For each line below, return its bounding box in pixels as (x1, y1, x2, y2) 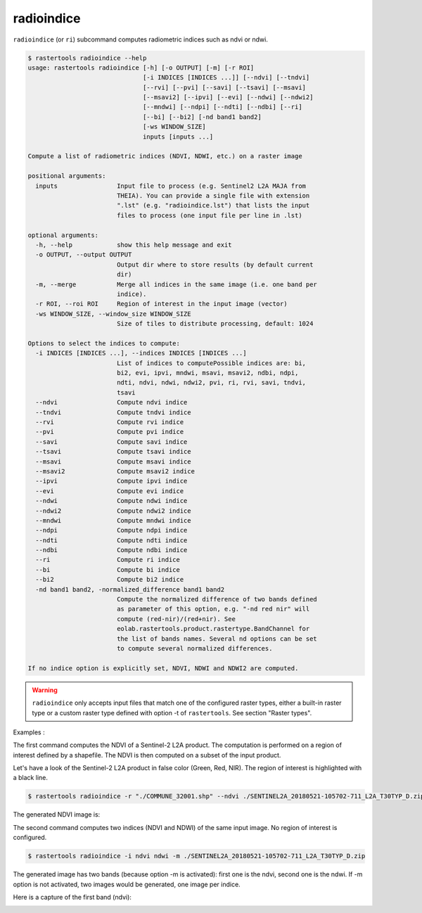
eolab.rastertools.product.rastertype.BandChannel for (116, 625, 310, 633)
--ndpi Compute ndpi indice (35, 526, 188, 535)
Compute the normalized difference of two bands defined (116, 595, 318, 604)
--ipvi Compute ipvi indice (35, 477, 188, 485)
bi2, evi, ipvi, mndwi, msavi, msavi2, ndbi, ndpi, (116, 369, 299, 377)
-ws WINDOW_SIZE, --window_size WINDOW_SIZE (35, 309, 191, 318)
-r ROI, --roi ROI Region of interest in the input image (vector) (35, 300, 288, 308)
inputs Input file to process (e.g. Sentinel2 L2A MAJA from (35, 181, 306, 190)
